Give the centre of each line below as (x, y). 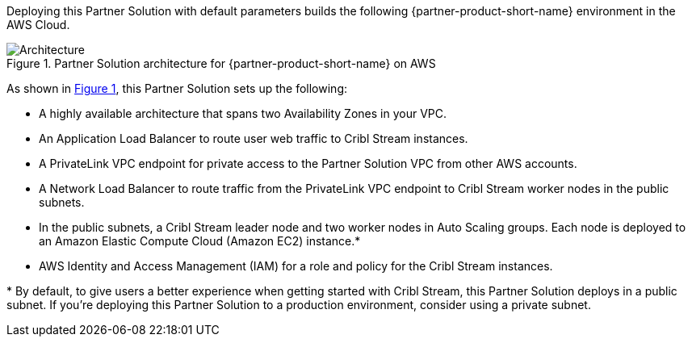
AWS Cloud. (38, 25)
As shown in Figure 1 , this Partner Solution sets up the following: (177, 88)
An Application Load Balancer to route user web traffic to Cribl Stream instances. (254, 138)
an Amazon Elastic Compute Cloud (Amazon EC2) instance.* (200, 241)
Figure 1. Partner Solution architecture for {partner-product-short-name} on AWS (221, 63)
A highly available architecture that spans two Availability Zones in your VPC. (243, 113)
